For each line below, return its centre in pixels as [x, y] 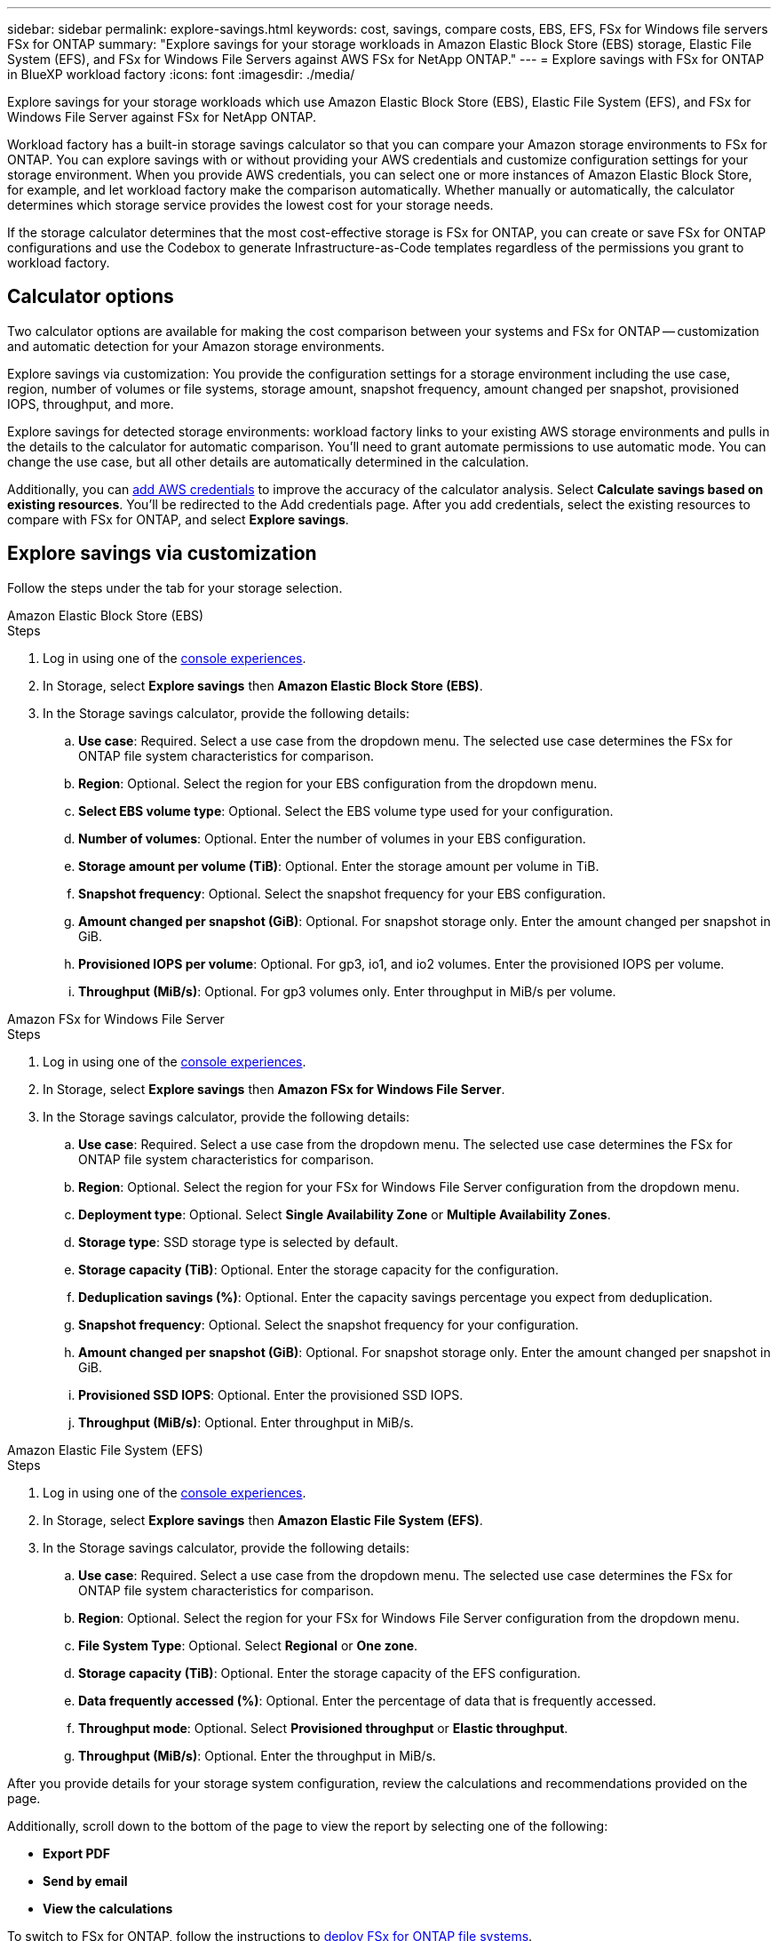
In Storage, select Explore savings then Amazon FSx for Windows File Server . [274, 1089]
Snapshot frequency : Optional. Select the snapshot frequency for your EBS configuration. [342, 893]
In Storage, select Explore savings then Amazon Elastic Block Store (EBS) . [263, 685]
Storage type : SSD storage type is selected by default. [238, 1242]
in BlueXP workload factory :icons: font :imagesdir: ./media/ [181, 74]
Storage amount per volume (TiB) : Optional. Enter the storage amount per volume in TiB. [339, 866]
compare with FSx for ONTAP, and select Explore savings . [178, 519]
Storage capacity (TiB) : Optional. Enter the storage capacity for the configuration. [319, 1269]
